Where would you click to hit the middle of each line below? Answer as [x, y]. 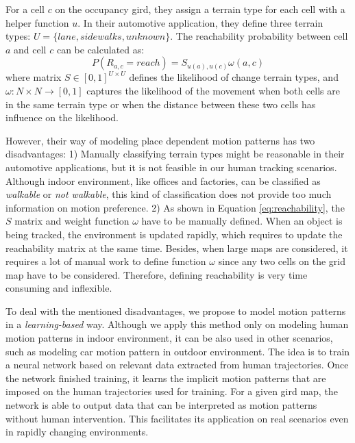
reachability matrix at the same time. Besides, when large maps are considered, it [177, 248]
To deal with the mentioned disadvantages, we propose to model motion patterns [176, 311]
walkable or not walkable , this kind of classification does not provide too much [169, 194]
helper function [37, 22]
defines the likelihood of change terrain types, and [234, 77]
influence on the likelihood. [62, 117]
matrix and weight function [72, 221]
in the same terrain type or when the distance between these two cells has [161, 104]
